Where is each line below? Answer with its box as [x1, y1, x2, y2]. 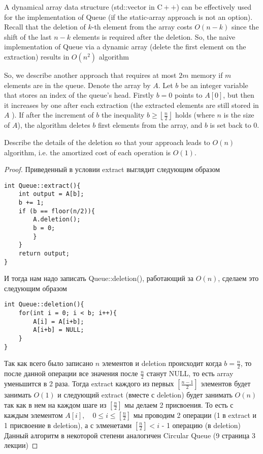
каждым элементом [4, 409, 63, 420]
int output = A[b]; [18, 190, 84, 198]
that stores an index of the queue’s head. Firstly [4, 90, 154, 100]
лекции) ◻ [4, 440, 38, 450]
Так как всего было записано [4, 358, 93, 368]
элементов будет [201, 378, 251, 389]
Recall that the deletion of [4, 21, 86, 32]
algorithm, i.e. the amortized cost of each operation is [4, 147, 171, 157]
